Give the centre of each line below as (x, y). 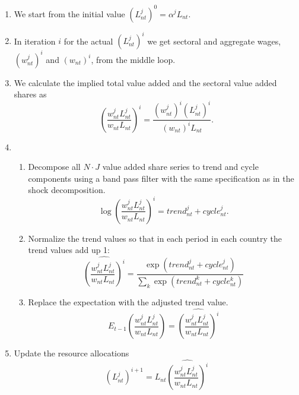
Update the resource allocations (71, 353)
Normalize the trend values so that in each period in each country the (155, 238)
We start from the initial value (69, 13)
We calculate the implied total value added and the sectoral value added (145, 82)
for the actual (88, 40)
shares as (30, 94)
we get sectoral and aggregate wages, (214, 40)
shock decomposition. (67, 190)
